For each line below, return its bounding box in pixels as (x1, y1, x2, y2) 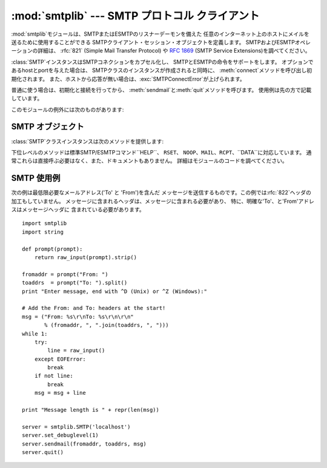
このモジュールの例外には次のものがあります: (11, 106, 124, 113)
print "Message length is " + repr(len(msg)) (22, 406, 160, 414)
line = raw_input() (47, 347, 105, 354)
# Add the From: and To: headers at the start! (22, 305, 166, 312)
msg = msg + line (34, 389, 86, 397)
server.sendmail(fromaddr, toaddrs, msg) (22, 440, 147, 447)
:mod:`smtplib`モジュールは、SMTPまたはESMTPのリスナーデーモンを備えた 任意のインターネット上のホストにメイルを (11, 30, 310, 38)
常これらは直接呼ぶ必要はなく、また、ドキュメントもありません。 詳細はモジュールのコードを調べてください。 (11, 157, 288, 165)
